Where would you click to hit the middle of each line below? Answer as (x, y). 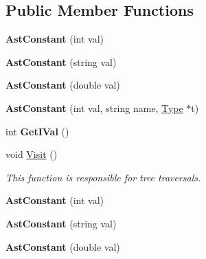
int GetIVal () (37, 131)
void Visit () (32, 154)
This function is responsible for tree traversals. (103, 177)
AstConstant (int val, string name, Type (94, 108)
